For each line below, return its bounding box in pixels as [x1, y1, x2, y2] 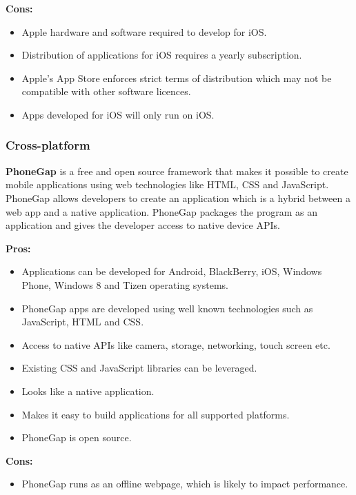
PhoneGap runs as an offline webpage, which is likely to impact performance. [21, 476, 348, 491]
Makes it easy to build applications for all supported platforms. [21, 407, 290, 421]
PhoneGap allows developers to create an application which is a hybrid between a [6, 190, 350, 205]
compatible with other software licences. [21, 84, 191, 99]
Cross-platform [6, 137, 90, 154]
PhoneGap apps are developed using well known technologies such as [21, 301, 313, 315]
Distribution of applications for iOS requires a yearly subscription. [21, 48, 302, 62]
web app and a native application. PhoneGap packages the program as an [6, 204, 318, 219]
